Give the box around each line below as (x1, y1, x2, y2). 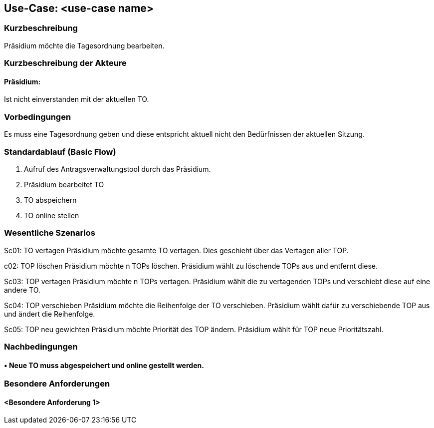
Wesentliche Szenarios (4, 228, 95, 238)
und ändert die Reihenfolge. (4, 309, 95, 318)
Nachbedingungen (4, 342, 78, 352)
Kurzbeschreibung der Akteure (4, 58, 127, 68)
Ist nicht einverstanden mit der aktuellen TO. (4, 95, 149, 104)
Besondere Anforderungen (4, 379, 110, 389)
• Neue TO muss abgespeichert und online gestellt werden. (4, 361, 204, 370)
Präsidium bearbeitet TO (24, 180, 104, 189)
